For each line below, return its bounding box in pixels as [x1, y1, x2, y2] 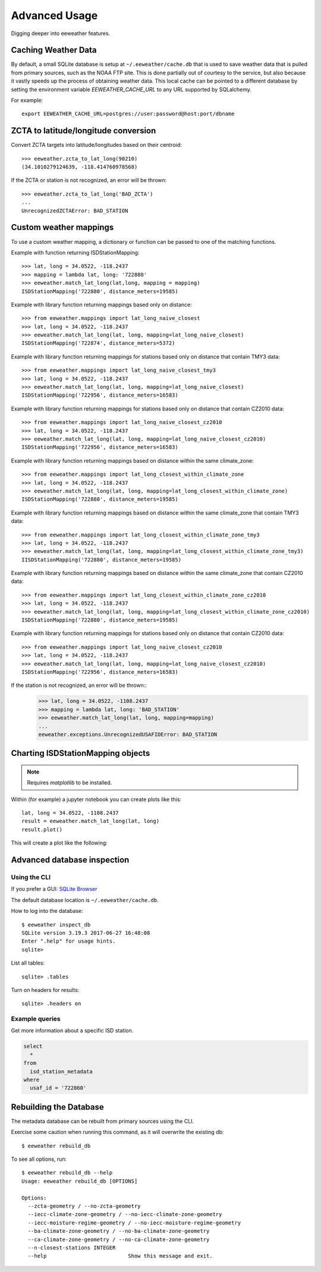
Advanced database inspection [11, 855, 130, 865]
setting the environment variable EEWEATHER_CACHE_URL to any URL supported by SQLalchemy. [11, 86, 252, 93]
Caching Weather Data [11, 45, 97, 55]
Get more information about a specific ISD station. [11, 1027, 134, 1034]
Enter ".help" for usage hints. [21, 938, 116, 945]
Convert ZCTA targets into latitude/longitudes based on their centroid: [11, 142, 182, 149]
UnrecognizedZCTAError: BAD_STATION [21, 207, 128, 214]
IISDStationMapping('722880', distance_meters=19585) [21, 556, 181, 563]
